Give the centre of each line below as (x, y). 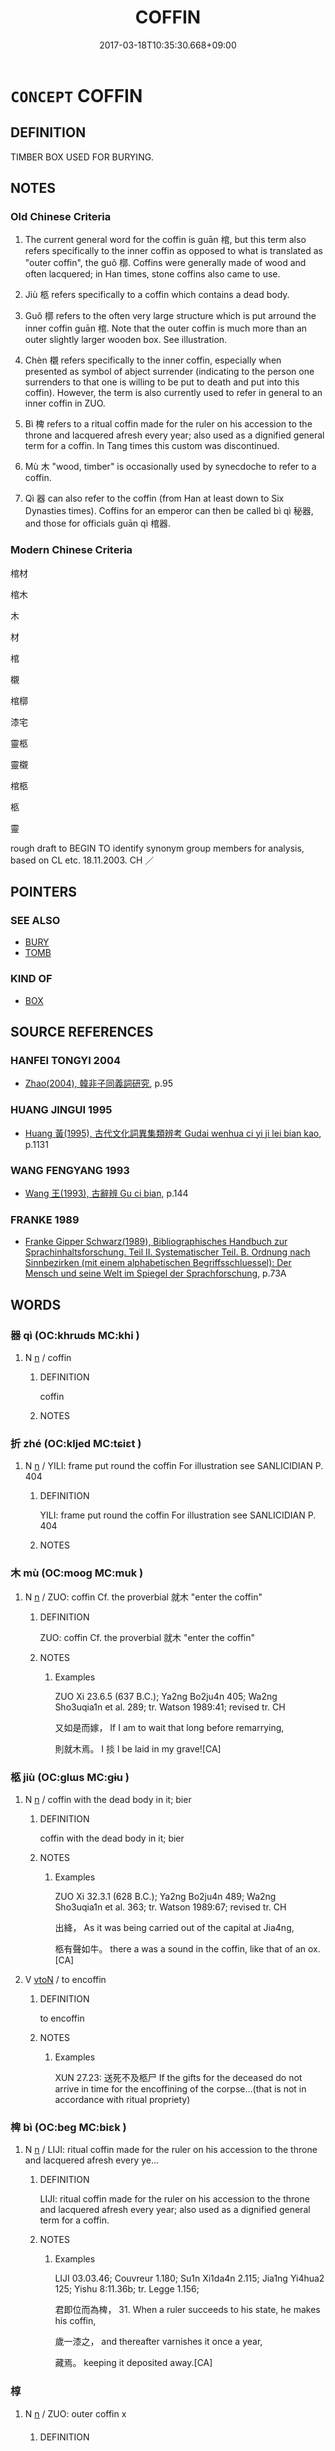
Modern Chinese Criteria (71, 550)
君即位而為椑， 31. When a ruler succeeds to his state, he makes (187, 2310)
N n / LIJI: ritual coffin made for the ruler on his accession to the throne (171, 2150)
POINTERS (44, 892)
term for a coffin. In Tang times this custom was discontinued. (152, 446)
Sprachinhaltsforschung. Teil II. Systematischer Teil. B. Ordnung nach (167, 1252)
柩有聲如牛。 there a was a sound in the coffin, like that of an (180, 1948)
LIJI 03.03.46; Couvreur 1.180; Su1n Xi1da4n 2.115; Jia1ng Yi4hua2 (189, 2278)
